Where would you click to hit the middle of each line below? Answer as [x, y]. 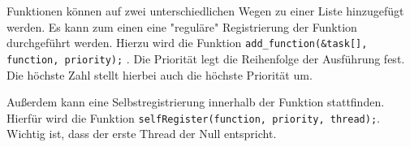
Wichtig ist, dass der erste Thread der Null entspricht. [142, 134]
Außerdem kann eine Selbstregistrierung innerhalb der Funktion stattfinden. [196, 102]
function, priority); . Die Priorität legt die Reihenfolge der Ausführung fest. [206, 58]
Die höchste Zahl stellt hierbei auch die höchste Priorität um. [160, 74]
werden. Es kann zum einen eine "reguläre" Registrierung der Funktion [182, 26]
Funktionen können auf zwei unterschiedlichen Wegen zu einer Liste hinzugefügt [205, 11]
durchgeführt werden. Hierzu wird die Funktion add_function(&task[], [187, 43]
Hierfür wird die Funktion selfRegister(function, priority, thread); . [193, 117]
